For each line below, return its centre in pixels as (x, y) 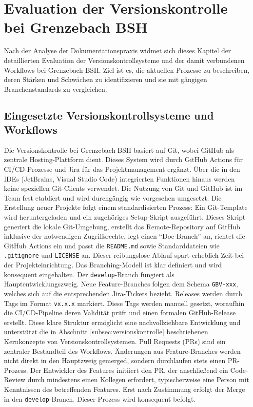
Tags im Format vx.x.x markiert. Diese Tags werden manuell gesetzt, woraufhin (124, 303)
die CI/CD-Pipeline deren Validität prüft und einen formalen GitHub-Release (120, 313)
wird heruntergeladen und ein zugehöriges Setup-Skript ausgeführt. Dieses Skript (125, 217)
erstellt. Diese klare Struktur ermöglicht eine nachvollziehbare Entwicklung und (122, 322)
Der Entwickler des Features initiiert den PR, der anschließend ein (129, 370)
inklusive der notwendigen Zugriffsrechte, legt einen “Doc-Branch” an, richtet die (125, 236)
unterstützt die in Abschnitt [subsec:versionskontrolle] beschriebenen (106, 332)
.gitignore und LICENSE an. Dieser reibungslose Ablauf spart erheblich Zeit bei (124, 255)
